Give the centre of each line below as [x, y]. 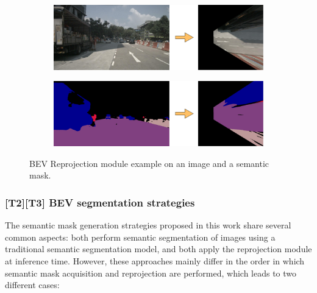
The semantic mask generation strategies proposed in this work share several [148, 225]
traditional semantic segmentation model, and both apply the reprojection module [158, 249]
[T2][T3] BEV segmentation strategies [100, 202]
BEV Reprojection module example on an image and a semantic [149, 163]
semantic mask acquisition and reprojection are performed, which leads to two [151, 273]
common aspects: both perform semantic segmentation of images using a [140, 237]
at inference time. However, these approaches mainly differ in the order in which [155, 261]
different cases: [32, 285]
